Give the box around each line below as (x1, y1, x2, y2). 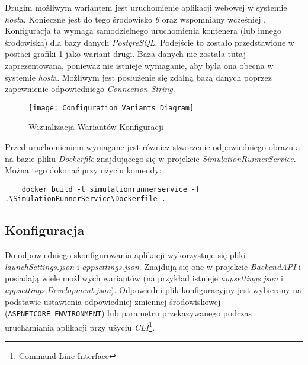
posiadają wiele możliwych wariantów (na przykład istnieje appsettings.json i (5, 272, 283, 284)
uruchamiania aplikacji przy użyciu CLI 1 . (5, 319, 155, 333)
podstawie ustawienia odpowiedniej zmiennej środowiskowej (5, 295, 221, 307)
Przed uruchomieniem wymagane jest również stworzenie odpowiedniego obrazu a (5, 141, 300, 153)
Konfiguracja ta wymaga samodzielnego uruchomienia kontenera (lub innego (5, 24, 281, 37)
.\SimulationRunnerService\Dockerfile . (5, 195, 166, 204)
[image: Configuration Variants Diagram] (28, 103, 194, 112)
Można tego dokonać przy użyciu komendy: (5, 164, 162, 176)
